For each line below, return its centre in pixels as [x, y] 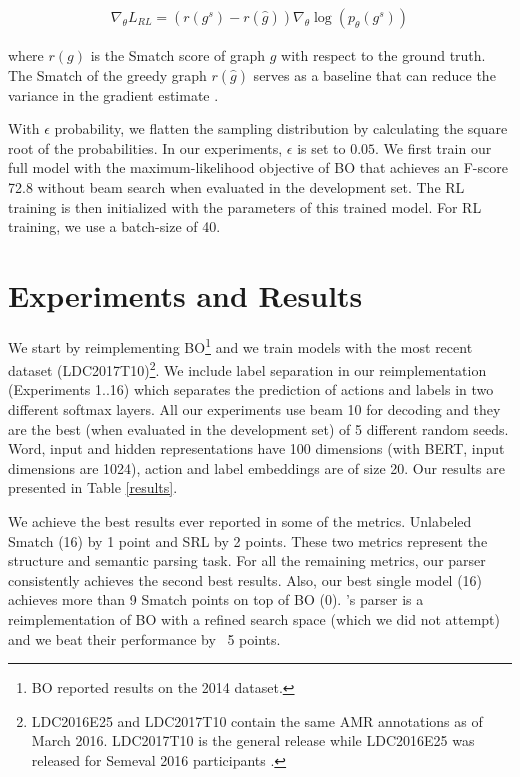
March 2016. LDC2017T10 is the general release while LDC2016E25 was [253, 740]
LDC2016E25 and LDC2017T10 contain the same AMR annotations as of [257, 720]
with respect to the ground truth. [383, 55]
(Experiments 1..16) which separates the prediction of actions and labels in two [251, 389]
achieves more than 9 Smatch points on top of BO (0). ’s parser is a [216, 599]
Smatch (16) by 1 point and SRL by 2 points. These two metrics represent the [248, 540]
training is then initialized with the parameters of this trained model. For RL [245, 206]
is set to [321, 147]
